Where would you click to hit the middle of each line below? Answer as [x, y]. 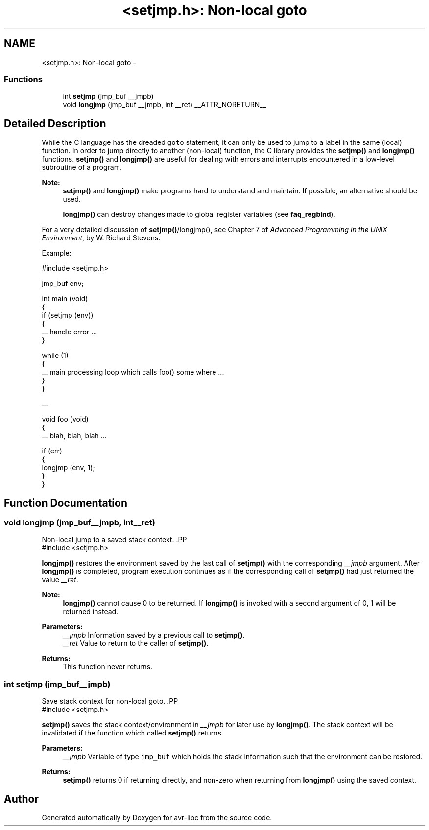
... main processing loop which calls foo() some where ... [133, 372]
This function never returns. [108, 667]
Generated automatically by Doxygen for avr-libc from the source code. [157, 818]
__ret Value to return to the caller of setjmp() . [136, 643]
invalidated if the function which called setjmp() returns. [132, 733]
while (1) [55, 356]
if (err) [52, 451]
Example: [57, 253]
